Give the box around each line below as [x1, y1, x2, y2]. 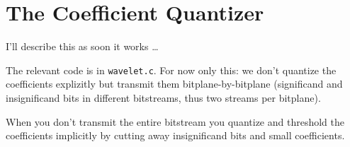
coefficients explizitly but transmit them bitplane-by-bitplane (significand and [6, 76, 343, 91]
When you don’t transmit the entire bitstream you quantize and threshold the [6, 114, 344, 129]
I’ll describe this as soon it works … [6, 39, 159, 54]
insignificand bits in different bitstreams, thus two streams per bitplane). [6, 90, 321, 105]
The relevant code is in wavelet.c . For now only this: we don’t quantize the [6, 62, 337, 77]
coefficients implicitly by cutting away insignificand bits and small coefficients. [6, 128, 345, 143]
